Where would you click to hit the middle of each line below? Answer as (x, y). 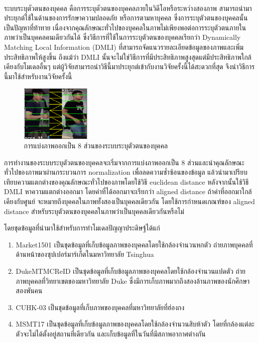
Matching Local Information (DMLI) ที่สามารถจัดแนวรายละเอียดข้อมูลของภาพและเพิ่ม (124, 47)
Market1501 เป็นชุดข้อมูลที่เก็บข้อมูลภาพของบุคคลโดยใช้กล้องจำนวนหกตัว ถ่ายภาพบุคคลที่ (134, 244)
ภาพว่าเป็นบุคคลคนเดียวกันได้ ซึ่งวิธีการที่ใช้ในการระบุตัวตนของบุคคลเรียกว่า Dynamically (122, 37)
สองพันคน (29, 290)
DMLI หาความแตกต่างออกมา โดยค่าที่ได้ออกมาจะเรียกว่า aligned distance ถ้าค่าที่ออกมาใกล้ (128, 191)
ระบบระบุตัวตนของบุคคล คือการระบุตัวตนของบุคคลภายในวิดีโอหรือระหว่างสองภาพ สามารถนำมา (128, 8)
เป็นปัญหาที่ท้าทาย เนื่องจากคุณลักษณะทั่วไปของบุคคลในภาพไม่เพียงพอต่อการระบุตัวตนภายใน (125, 27)
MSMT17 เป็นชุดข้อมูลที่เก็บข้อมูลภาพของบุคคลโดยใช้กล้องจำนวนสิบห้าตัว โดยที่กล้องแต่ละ (135, 324)
